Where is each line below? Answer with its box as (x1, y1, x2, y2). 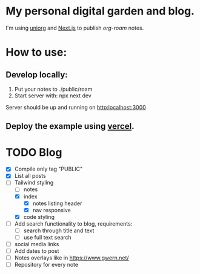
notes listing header (32, 200, 82, 207)
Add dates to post (14, 247, 59, 255)
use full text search (23, 233, 72, 241)
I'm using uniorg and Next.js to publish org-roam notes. (5, 24, 144, 31)
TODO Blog (5, 145, 62, 159)
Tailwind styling (14, 179, 54, 186)
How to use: (5, 45, 67, 59)
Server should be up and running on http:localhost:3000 (5, 103, 146, 111)
